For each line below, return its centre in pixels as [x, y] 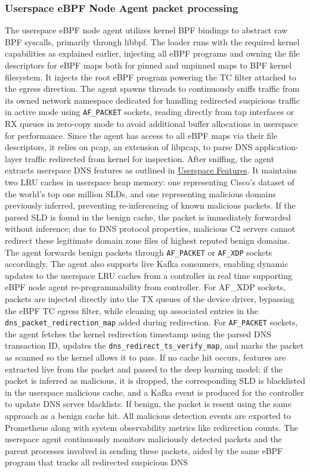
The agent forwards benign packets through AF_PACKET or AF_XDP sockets [139, 252]
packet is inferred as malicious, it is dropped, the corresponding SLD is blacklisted [155, 381]
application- [277, 147]
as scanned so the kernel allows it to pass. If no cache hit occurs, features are [145, 357]
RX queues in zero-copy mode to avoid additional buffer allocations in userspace [151, 124]
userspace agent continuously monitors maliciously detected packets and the [143, 439]
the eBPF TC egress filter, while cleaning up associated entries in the [131, 310]
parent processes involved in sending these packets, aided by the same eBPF [144, 450]
